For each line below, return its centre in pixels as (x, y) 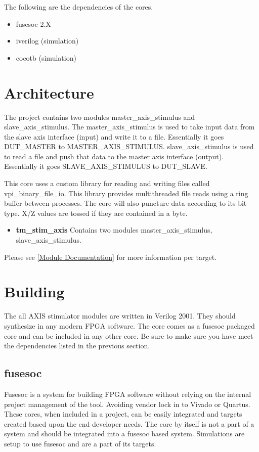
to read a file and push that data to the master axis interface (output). (114, 156)
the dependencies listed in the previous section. (77, 346)
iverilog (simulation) (47, 41)
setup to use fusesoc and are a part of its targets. (80, 443)
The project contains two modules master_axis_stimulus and (99, 117)
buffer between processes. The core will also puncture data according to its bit (125, 203)
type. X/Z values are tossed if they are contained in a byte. (96, 213)
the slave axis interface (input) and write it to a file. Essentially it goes (114, 136)
